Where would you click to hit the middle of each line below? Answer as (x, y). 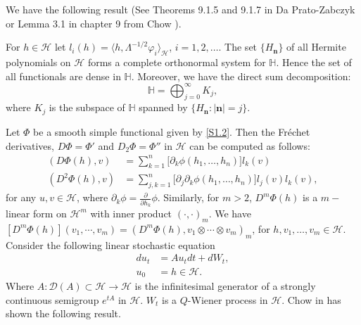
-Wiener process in (228, 299)
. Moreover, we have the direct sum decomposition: (241, 76)
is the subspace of (87, 107)
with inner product (131, 213)
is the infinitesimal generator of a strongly (225, 286)
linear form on (36, 213)
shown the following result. (63, 313)
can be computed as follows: (250, 145)
